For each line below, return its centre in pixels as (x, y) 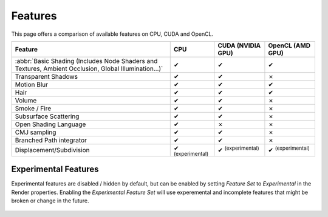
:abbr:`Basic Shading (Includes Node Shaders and (86, 61)
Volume (26, 100)
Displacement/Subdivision (52, 150)
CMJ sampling (36, 132)
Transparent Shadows (46, 76)
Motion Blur (32, 84)
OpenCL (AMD (289, 45)
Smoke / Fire (33, 108)
